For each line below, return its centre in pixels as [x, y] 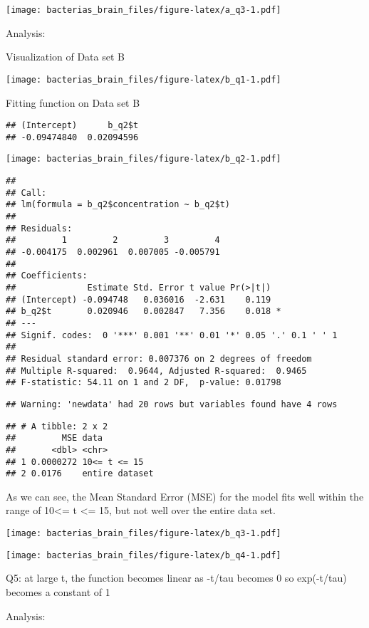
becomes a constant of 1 [58, 591]
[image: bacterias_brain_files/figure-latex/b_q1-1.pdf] [144, 79]
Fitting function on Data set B [73, 102]
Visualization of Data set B [65, 57]
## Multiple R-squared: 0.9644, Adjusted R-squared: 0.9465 [156, 371]
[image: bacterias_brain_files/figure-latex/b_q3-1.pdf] [144, 533]
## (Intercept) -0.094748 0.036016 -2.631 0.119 [139, 299]
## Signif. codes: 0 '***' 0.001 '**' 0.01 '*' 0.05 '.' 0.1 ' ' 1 [172, 335]
